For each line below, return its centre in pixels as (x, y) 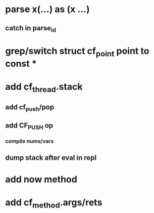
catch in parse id (31, 29)
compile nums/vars (30, 141)
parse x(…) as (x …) (47, 9)
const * (21, 63)
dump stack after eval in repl (51, 158)
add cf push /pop (30, 108)
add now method (41, 179)
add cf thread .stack (44, 88)
